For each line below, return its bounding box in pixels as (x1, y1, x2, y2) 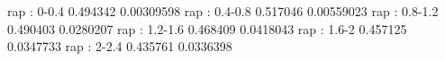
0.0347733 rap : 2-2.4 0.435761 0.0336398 (7, 37, 232, 56)
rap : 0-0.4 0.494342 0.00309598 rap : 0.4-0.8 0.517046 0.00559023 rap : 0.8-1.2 (7, 2, 439, 20)
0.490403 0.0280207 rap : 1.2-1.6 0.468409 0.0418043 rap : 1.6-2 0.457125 (7, 19, 407, 38)
